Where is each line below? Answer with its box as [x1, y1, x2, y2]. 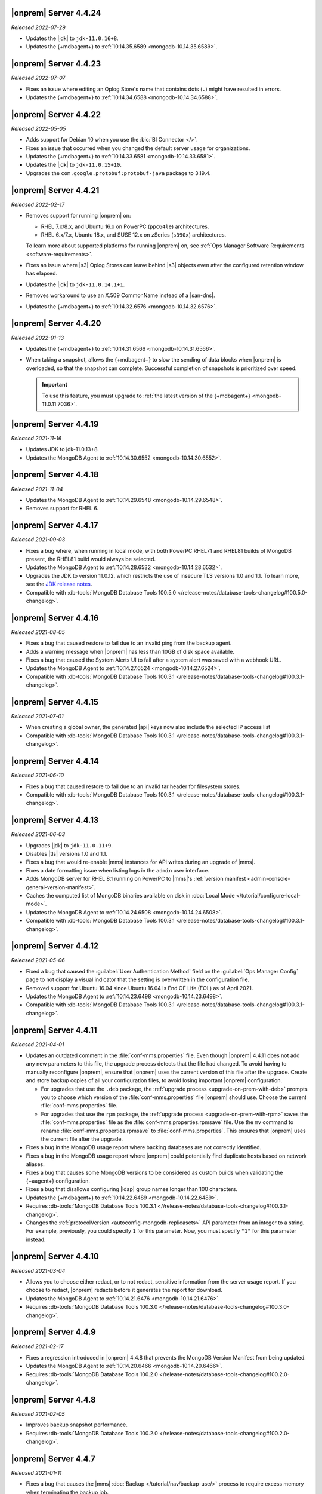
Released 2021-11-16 [11, 434, 62, 442]
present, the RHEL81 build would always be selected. [26, 555, 156, 562]
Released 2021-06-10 [11, 772, 64, 779]
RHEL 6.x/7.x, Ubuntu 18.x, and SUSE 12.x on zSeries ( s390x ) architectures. [41, 231, 227, 238]
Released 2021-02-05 [11, 1410, 65, 1418]
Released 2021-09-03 [11, 536, 66, 543]
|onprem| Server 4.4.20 [11, 319, 101, 329]
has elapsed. [26, 270, 58, 277]
